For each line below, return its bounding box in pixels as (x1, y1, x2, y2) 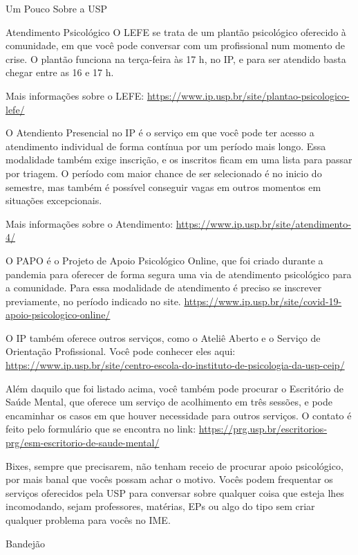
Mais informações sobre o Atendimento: (6, 216, 173, 230)
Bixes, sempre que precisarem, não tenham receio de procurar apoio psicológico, (6, 458, 343, 473)
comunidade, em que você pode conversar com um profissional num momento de (6, 38, 346, 53)
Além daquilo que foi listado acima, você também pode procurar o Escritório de (6, 381, 343, 395)
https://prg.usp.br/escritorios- (198, 421, 328, 436)
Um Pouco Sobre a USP (6, 1, 108, 15)
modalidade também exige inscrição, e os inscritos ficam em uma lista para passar (6, 152, 352, 167)
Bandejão (6, 536, 45, 550)
